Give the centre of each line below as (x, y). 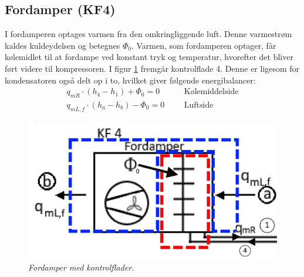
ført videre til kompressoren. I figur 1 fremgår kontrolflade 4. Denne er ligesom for (152, 68)
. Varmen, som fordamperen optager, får (204, 45)
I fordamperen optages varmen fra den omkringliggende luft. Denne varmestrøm (148, 34)
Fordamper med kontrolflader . (81, 267)
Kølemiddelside (211, 92)
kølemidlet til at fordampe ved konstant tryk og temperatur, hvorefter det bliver (149, 57)
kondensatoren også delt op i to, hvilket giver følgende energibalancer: (130, 80)
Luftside (199, 106)
